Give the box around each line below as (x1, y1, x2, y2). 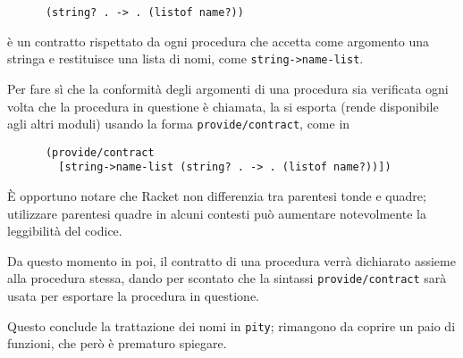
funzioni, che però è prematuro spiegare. (7, 334, 227, 353)
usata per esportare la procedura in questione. (7, 287, 260, 305)
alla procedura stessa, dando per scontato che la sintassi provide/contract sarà (7, 269, 447, 287)
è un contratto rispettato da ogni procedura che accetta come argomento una (7, 31, 429, 50)
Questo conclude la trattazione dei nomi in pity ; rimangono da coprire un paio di (7, 316, 456, 335)
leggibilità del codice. (7, 221, 122, 240)
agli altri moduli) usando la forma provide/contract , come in (7, 114, 350, 133)
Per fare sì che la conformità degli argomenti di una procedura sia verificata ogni (7, 79, 449, 97)
